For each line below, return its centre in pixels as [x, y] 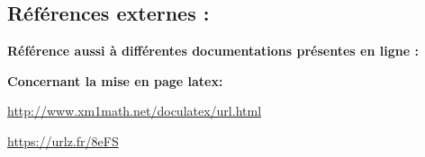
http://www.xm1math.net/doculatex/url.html [135, 111]
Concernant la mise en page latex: [115, 80]
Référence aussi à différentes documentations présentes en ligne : [213, 51]
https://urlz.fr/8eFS [63, 140]
